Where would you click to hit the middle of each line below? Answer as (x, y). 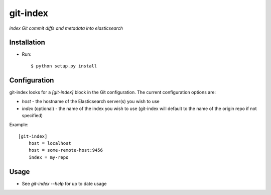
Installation (27, 42)
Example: (19, 125)
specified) (32, 115)
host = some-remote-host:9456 (65, 150)
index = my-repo (48, 157)
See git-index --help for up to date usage (64, 183)
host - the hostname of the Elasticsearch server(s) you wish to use (91, 102)
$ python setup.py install (64, 66)
